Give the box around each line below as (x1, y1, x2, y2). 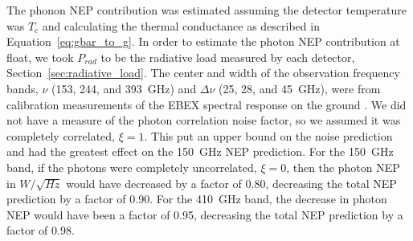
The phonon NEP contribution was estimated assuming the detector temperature (6, 2, 407, 18)
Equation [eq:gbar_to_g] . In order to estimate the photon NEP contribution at (6, 33, 400, 50)
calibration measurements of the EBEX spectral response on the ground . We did (6, 96, 407, 112)
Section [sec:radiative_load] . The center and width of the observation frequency (6, 64, 400, 81)
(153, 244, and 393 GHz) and (51, 80, 197, 96)
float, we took (6, 48, 74, 65)
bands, (6, 80, 39, 96)
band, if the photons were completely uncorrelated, (6, 158, 257, 175)
